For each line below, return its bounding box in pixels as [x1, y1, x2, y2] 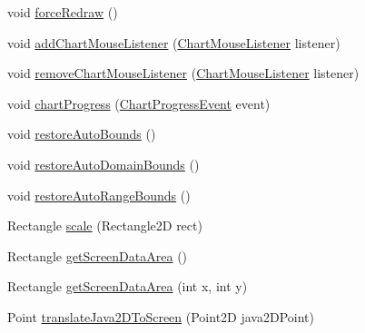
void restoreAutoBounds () [7, 124, 156, 143]
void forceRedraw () [7, 3, 118, 21]
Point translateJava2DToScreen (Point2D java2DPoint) [7, 307, 314, 326]
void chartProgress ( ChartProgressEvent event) [7, 93, 271, 113]
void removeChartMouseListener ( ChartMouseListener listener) [7, 64, 360, 83]
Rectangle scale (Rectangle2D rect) [7, 216, 202, 235]
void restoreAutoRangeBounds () [7, 185, 191, 204]
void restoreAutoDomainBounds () [7, 154, 200, 173]
